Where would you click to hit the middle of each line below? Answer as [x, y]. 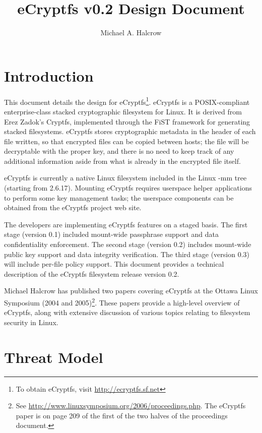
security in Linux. [31, 322]
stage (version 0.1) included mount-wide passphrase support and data [112, 234]
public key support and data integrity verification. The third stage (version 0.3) [127, 254]
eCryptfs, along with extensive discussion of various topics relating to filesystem [127, 312]
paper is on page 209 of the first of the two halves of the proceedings [122, 415]
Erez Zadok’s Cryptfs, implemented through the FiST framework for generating [127, 121]
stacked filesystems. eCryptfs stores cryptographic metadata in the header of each [130, 131]
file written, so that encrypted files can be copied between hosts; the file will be [126, 141]
